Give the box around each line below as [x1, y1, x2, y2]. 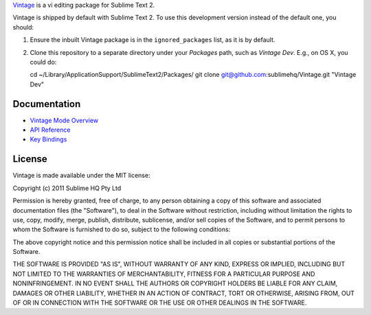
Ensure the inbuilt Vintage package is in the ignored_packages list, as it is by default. [30, 36, 276, 44]
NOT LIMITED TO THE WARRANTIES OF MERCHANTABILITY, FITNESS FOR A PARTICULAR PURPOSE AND [12, 270, 315, 278]
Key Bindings [30, 135, 67, 143]
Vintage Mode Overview [30, 116, 99, 124]
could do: [30, 58, 57, 66]
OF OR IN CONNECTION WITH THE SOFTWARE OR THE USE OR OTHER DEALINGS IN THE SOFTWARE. [12, 299, 307, 307]
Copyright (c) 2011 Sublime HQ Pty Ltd [12, 184, 122, 192]
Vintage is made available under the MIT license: [12, 172, 150, 180]
